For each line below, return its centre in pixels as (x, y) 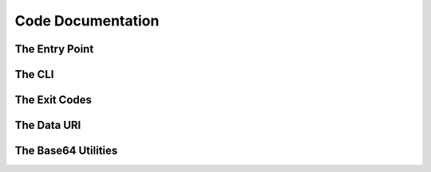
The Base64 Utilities (66, 151)
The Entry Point (54, 49)
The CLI (34, 74)
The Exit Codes (53, 100)
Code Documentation (87, 21)
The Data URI (48, 125)
